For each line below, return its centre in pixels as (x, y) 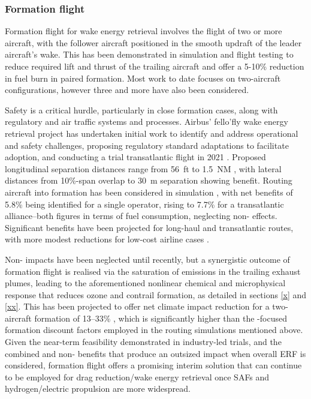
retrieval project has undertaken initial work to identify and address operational (152, 133)
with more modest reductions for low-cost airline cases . (107, 239)
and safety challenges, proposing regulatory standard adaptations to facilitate (147, 145)
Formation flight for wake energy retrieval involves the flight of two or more (144, 31)
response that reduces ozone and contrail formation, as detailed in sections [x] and (156, 294)
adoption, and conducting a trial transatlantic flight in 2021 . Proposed (135, 157)
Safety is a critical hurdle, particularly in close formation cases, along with (141, 109)
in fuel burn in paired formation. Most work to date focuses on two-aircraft (143, 78)
